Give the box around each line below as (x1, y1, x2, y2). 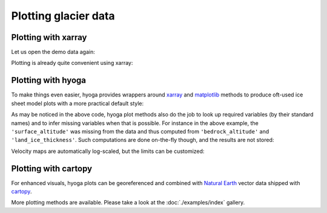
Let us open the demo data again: (11, 49, 95, 56)
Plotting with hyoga (11, 75, 86, 86)
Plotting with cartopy (11, 163, 93, 174)
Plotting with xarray (11, 32, 87, 42)
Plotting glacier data (11, 9, 115, 22)
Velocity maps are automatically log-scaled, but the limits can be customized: (11, 147, 205, 155)
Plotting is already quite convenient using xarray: (11, 59, 133, 67)
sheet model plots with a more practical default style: (11, 100, 144, 107)
